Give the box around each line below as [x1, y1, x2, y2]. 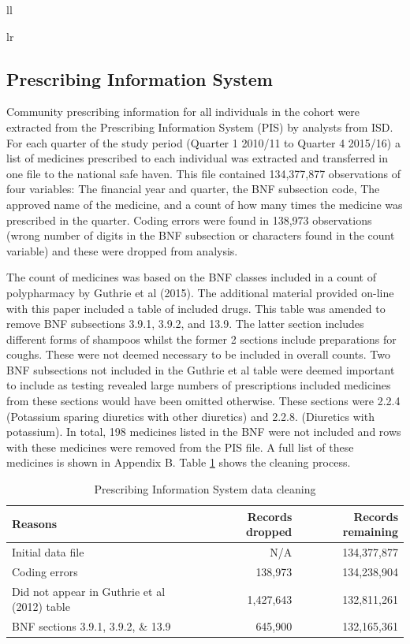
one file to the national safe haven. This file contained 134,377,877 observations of [6, 165, 401, 181]
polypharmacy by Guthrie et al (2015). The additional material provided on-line [6, 284, 394, 300]
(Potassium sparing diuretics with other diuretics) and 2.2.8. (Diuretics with [6, 408, 375, 424]
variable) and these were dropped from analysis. [6, 242, 238, 259]
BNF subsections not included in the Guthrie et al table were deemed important [6, 361, 395, 378]
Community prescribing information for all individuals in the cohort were [6, 103, 360, 120]
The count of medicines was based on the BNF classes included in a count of [6, 269, 377, 285]
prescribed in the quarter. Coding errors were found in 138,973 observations [6, 211, 372, 228]
